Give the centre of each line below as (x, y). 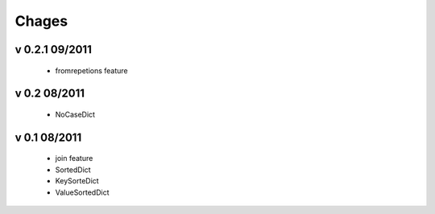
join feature (74, 158)
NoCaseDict (75, 114)
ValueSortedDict (82, 192)
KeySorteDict (77, 181)
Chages (41, 21)
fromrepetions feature (91, 70)
